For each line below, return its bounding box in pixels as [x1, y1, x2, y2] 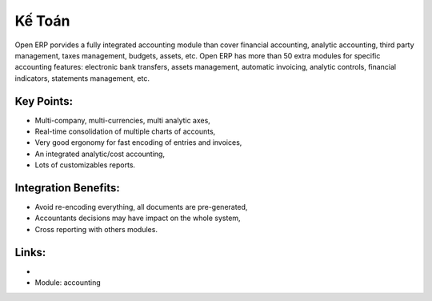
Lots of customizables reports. [34, 160, 136, 170]
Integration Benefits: [14, 181, 120, 195]
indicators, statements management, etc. [14, 73, 150, 83]
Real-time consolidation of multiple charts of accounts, [34, 126, 216, 136]
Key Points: [14, 94, 74, 108]
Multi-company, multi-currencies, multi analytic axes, [34, 115, 211, 125]
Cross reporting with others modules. [34, 224, 158, 234]
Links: [14, 245, 46, 259]
